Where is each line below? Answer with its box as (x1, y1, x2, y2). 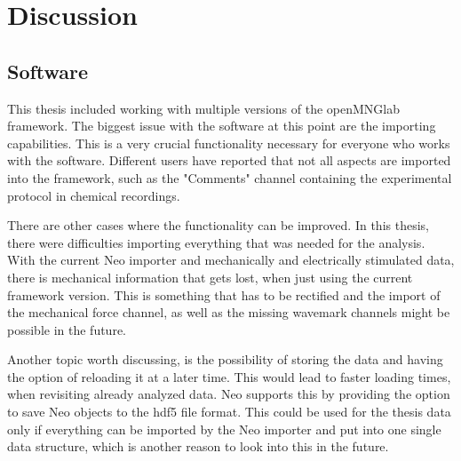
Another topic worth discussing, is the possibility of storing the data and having (7, 350, 443, 369)
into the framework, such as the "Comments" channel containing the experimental (7, 168, 452, 187)
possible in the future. (7, 320, 126, 338)
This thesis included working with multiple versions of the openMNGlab (7, 99, 400, 117)
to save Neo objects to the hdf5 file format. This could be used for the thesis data (7, 402, 451, 421)
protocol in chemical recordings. (7, 186, 180, 204)
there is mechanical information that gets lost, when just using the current (7, 267, 413, 286)
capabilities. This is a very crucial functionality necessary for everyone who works (7, 133, 450, 152)
